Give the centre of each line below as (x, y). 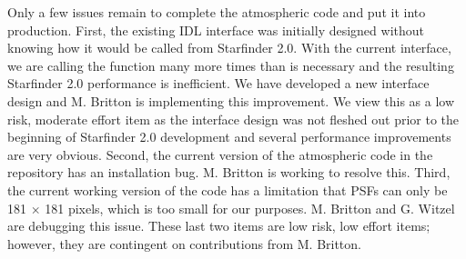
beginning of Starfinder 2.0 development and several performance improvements (229, 137)
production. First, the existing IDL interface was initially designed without (216, 30)
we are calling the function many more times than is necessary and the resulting (231, 65)
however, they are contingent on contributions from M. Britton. (184, 243)
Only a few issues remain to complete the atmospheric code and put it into (217, 12)
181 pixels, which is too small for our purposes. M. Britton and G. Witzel (250, 208)
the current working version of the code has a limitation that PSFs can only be (228, 189)
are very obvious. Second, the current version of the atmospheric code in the (220, 154)
